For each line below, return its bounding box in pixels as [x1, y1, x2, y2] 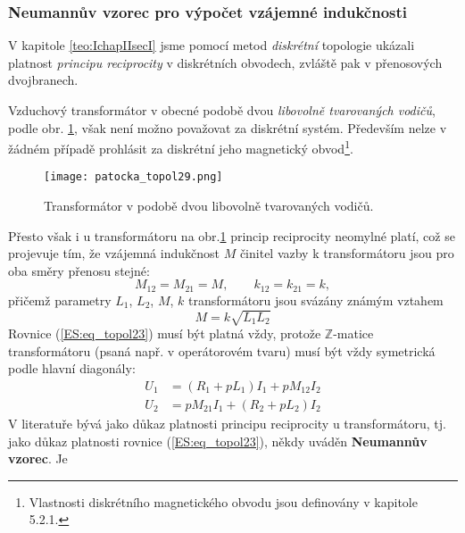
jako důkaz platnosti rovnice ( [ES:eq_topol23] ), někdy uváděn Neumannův [8, 431, 428, 450]
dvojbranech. [8, 71, 79, 89]
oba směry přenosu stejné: [8, 261, 150, 279]
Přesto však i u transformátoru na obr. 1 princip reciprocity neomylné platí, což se [8, 226, 455, 245]
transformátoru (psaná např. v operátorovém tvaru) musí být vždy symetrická [8, 341, 436, 360]
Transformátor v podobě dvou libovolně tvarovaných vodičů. [44, 196, 374, 215]
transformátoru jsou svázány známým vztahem [187, 290, 444, 309]
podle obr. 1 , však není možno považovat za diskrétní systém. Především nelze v [8, 118, 447, 137]
